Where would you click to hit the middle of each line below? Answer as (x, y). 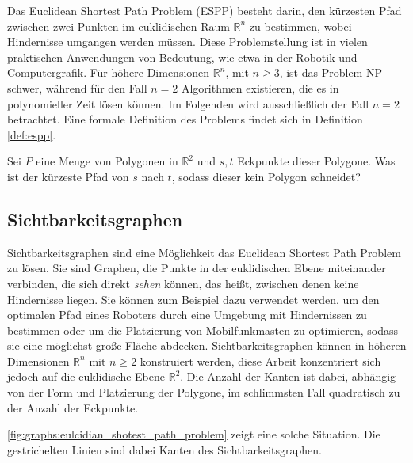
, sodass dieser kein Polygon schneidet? (266, 176)
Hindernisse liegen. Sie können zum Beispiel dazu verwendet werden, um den (193, 299)
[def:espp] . (32, 134)
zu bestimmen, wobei (300, 26)
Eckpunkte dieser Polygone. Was (316, 161)
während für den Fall (96, 87)
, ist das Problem (321, 72)
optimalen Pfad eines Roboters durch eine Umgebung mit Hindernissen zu (187, 315)
